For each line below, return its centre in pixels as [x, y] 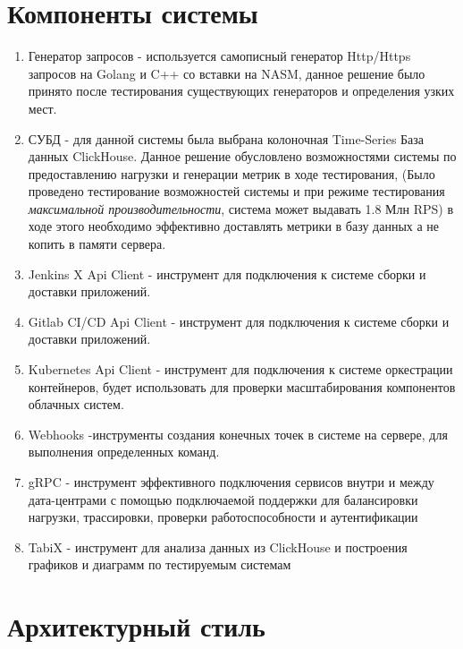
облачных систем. [76, 404]
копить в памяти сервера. [97, 244]
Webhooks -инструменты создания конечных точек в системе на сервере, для [238, 434]
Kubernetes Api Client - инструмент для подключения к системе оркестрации [240, 369]
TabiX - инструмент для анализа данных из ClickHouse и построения [218, 547]
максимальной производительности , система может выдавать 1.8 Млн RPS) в [241, 208]
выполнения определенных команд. [124, 452]
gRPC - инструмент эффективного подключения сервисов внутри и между [231, 482]
